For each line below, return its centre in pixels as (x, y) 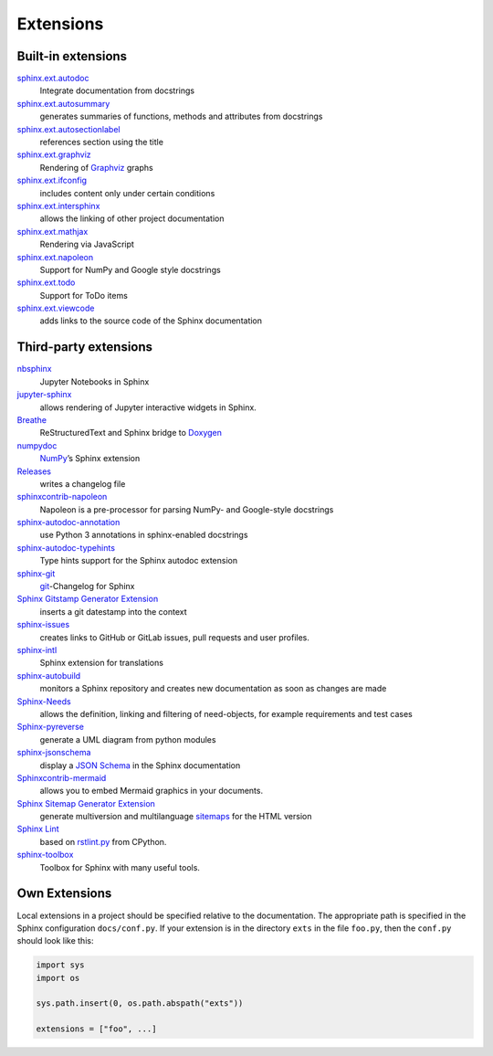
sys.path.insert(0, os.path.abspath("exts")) (140, 1003)
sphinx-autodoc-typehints (66, 547)
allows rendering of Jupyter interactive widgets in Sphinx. (148, 407)
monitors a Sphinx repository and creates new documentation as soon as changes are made (213, 689)
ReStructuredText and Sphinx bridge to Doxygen (131, 433)
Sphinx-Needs (44, 701)
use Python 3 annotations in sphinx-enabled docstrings (144, 535)
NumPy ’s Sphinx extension (90, 459)
